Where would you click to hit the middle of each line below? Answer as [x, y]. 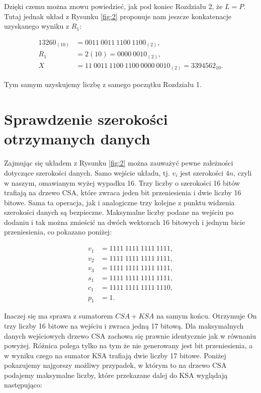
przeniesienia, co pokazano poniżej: [58, 232]
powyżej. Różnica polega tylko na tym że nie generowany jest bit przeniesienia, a [128, 345]
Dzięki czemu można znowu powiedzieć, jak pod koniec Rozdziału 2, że [113, 6]
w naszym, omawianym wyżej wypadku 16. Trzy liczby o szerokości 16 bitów [122, 182]
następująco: [23, 385]
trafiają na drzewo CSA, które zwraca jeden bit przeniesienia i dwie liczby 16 [123, 192]
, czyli [243, 172]
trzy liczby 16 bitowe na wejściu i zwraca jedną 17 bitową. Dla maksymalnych [124, 325]
